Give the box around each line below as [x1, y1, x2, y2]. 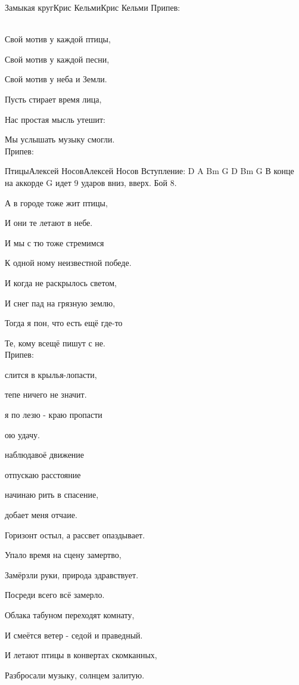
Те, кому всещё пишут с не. [5, 336, 105, 349]
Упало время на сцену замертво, [5, 548, 122, 561]
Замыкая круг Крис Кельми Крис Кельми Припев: [5, 1, 180, 13]
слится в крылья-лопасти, [5, 368, 97, 380]
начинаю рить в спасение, [5, 488, 99, 501]
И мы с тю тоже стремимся [5, 236, 104, 249]
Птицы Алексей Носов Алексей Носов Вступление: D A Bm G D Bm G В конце [5, 165, 294, 177]
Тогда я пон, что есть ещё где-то [5, 317, 123, 329]
